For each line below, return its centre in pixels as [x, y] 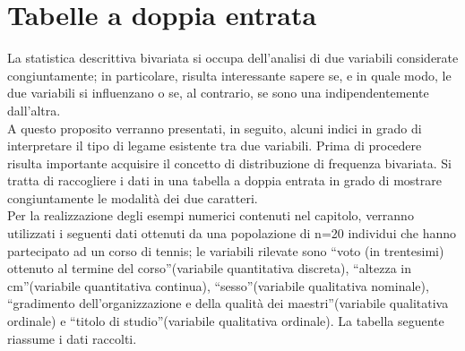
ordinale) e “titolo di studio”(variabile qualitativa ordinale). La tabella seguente [226, 321]
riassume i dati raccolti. [72, 338]
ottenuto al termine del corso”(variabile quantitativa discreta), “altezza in [210, 268]
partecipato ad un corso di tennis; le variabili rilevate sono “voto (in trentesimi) [226, 250]
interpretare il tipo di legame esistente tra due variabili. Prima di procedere [215, 146]
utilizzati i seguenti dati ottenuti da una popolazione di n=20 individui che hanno [232, 233]
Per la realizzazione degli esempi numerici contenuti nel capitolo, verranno [211, 215]
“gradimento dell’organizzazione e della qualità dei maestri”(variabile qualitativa [228, 303]
